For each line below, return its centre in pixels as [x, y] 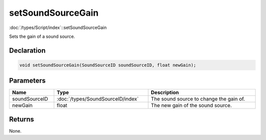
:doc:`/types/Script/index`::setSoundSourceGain [58, 28]
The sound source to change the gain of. [198, 99]
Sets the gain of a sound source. [42, 36]
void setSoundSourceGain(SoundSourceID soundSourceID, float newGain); [108, 65]
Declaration [27, 50]
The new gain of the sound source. [191, 106]
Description [165, 92]
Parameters [27, 81]
